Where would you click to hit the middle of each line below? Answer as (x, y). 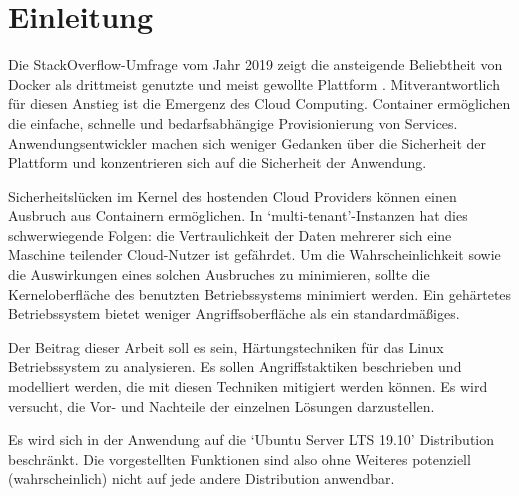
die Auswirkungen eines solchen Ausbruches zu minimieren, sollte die (219, 274)
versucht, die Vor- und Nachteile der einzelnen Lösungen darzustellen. (221, 405)
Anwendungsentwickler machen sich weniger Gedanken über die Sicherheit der (247, 142)
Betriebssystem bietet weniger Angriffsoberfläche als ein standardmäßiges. (234, 313)
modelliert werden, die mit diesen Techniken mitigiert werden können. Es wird (248, 386)
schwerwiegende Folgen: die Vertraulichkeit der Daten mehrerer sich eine (230, 234)
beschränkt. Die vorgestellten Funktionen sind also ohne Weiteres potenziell (239, 458)
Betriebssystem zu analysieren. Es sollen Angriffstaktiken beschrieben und (235, 366)
